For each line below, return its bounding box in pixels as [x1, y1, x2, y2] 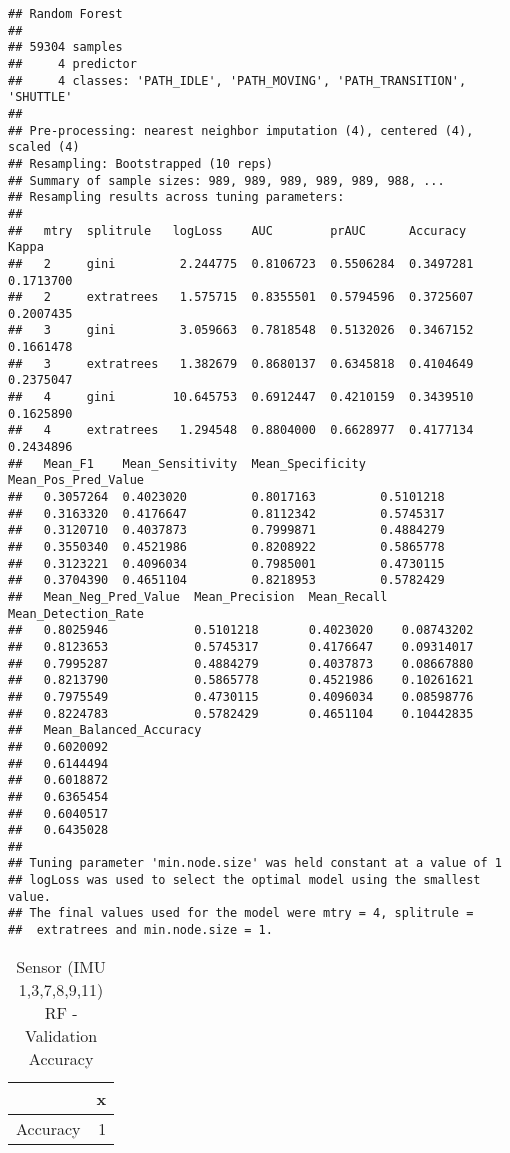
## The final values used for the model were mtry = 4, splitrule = [8, 906, 474, 921]
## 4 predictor [8, 56, 137, 71]
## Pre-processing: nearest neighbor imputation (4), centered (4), [8, 123, 474, 138]
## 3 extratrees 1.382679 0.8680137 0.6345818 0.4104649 [8, 356, 474, 371]
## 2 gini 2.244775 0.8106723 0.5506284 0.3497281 [8, 256, 474, 271]
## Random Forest [8, 7, 123, 21]
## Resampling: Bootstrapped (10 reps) [8, 156, 273, 171]
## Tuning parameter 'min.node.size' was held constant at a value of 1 [8, 856, 502, 871]
